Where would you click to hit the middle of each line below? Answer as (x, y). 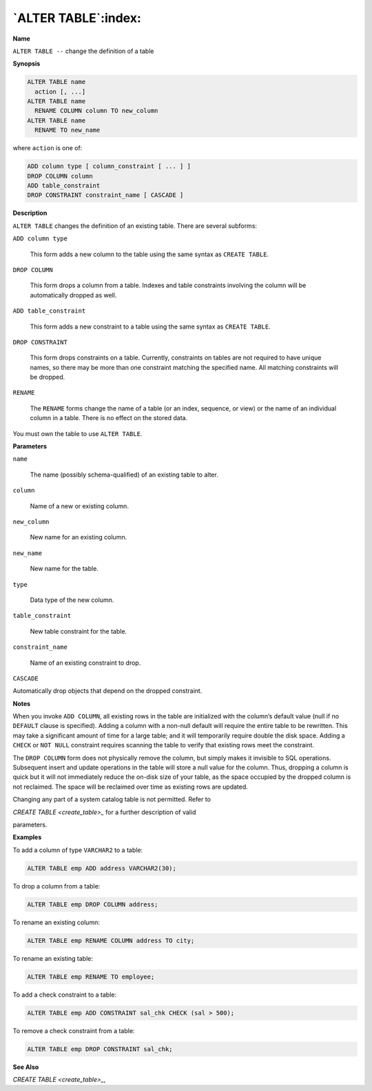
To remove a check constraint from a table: (74, 1030)
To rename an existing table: (53, 958)
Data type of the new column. (72, 600)
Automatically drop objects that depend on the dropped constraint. (107, 691)
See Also (26, 1067)
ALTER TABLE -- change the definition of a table (83, 51)
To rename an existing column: (56, 922)
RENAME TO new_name (68, 130)
